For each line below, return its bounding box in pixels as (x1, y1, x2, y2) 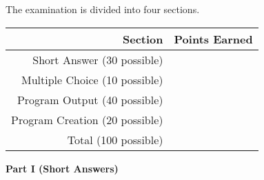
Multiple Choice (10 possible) (21, 71, 163, 88)
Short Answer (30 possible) (32, 51, 163, 68)
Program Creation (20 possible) (11, 111, 163, 128)
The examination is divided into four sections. (6, 2, 200, 16)
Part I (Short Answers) (6, 161, 119, 175)
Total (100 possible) (67, 131, 163, 148)
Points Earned (174, 30, 253, 47)
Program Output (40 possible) (17, 91, 163, 108)
